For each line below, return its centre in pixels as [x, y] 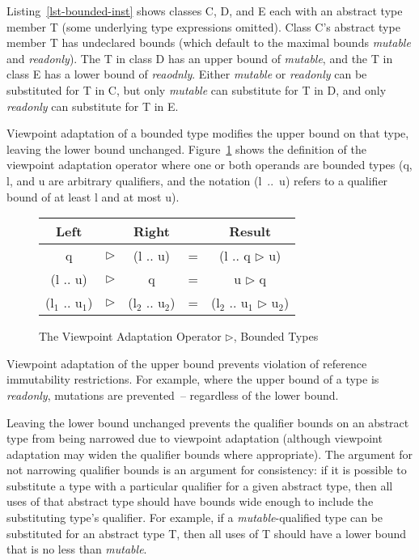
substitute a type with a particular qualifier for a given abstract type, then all [200, 485]
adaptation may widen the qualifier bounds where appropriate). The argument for [210, 454]
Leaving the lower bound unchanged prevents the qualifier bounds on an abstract [208, 422]
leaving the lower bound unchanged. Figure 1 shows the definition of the [186, 148]
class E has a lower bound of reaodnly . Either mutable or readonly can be [187, 74]
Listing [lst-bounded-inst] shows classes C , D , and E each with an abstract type [205, 11]
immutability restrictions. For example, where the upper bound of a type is [193, 379]
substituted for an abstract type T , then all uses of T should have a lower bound [207, 533]
